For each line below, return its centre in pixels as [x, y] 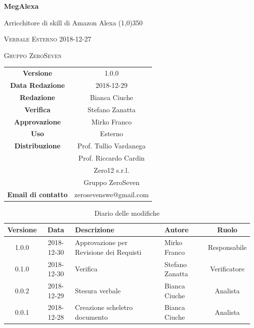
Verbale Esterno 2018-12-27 [48, 39]
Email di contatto [38, 194]
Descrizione [95, 230]
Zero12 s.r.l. [112, 170]
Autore [176, 230]
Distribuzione [37, 146]
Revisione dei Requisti [108, 252]
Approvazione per [101, 242]
